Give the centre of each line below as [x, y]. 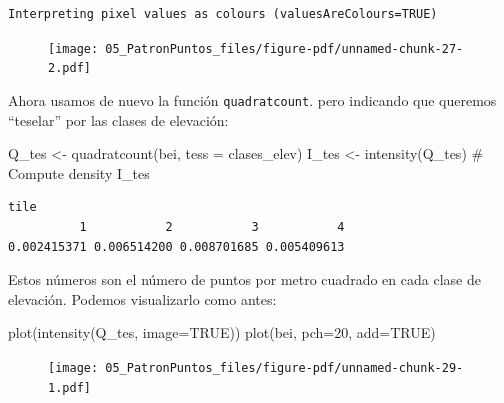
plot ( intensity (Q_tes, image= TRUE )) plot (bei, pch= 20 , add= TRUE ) [222, 332]
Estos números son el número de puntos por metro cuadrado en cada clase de [244, 279]
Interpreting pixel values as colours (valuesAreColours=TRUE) [223, 14]
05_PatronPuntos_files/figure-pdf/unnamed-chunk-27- [284, 48]
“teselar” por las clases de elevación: [118, 119]
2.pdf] [69, 68]
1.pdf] [69, 387]
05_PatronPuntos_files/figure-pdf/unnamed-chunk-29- [284, 367]
